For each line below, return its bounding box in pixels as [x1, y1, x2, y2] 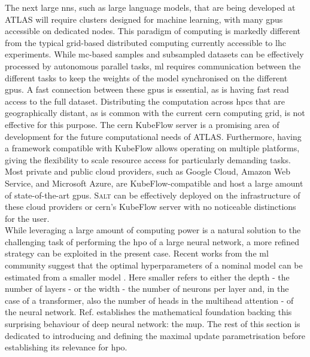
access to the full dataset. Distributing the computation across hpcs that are [5, 94, 285, 107]
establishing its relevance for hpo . [5, 341, 127, 353]
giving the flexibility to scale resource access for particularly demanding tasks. [5, 153, 291, 166]
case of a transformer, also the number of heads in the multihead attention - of [5, 294, 294, 306]
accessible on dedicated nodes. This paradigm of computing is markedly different [5, 25, 300, 37]
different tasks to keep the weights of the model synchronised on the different [5, 71, 288, 84]
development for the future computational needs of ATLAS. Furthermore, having [5, 130, 302, 142]
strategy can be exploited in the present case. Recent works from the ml [5, 247, 269, 260]
